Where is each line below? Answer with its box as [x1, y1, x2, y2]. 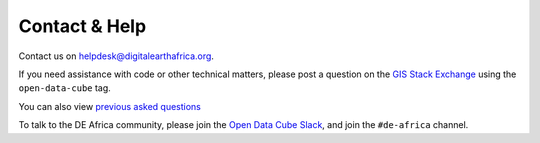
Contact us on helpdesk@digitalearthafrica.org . [18, 50, 215, 62]
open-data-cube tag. [18, 82, 112, 94]
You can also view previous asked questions [18, 100, 202, 112]
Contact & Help [18, 15, 147, 37]
